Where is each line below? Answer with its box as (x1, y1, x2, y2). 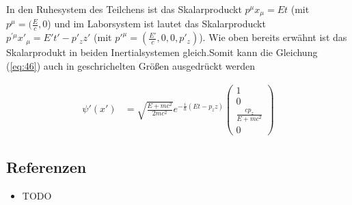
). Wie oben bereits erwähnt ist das (199, 30, 347, 44)
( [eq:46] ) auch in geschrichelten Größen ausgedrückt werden (6, 58, 256, 72)
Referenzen (6, 156, 87, 178)
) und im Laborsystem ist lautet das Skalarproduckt (47, 16, 266, 31)
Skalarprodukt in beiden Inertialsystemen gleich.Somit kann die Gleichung (6, 45, 318, 59)
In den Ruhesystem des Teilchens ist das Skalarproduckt (6, 2, 242, 16)
